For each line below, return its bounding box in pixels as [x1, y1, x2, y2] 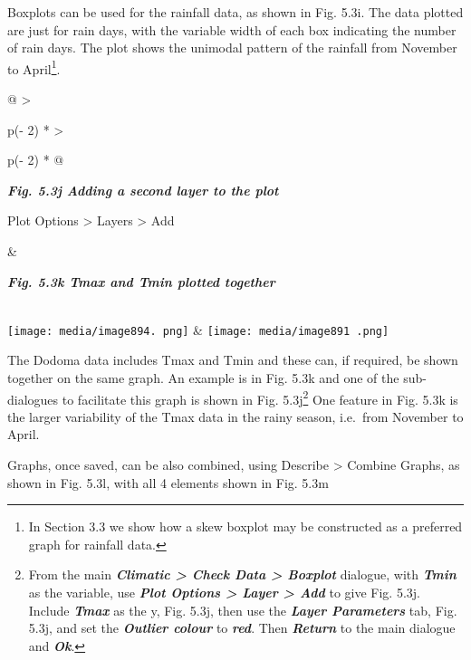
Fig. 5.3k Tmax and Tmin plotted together [7, 272, 275, 291]
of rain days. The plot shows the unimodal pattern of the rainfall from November [7, 38, 457, 57]
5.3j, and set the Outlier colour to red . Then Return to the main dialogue [28, 618, 456, 637]
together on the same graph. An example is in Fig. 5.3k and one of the [7, 368, 399, 387]
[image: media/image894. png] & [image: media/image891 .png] [7, 320, 389, 339]
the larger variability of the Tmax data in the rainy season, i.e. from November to [7, 407, 464, 426]
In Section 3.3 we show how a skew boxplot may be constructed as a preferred [28, 517, 463, 536]
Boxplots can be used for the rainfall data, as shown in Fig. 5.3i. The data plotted [7, 3, 464, 21]
